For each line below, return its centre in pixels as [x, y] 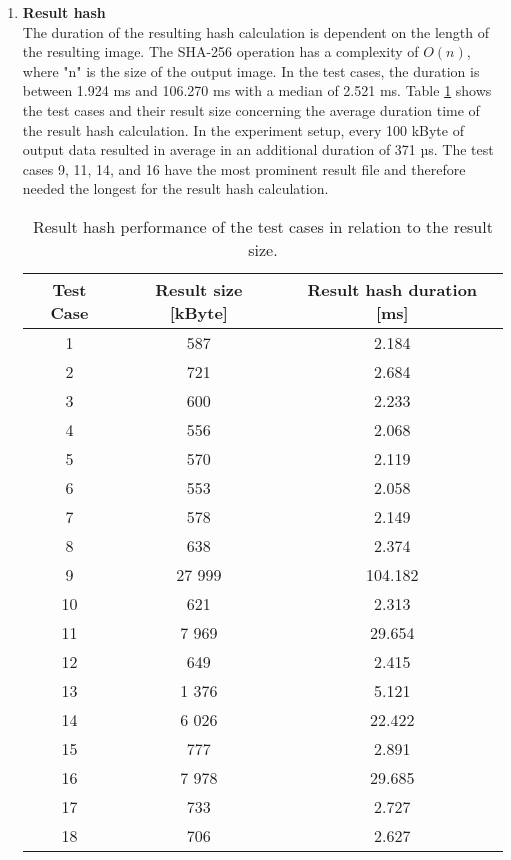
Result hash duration [392, 289]
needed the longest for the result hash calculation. [175, 188]
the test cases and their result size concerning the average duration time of [251, 109]
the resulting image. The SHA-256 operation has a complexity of [220, 51]
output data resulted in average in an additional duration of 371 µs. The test [258, 149]
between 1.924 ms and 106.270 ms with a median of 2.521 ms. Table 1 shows [257, 90]
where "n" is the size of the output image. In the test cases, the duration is [251, 70]
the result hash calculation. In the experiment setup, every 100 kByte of [243, 129]
